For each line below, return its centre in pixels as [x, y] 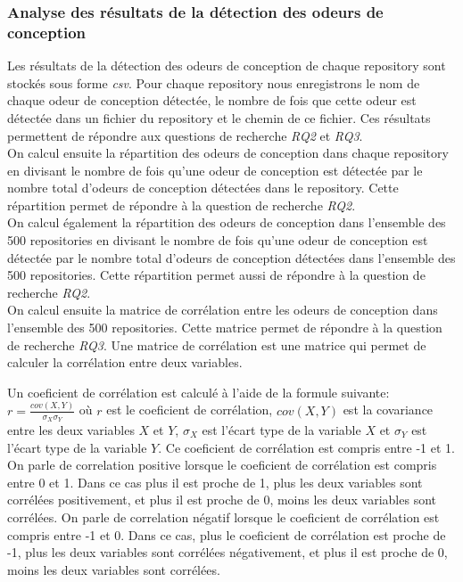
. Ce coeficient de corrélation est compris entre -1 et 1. [306, 447]
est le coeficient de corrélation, [190, 410]
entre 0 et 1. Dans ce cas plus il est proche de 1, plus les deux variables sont [215, 482]
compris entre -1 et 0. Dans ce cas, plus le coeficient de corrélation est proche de [227, 534]
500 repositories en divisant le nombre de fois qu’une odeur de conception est [218, 240]
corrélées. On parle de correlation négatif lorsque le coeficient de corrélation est [223, 516]
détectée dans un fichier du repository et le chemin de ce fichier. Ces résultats [219, 117]
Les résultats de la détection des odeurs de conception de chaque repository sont [227, 66]
